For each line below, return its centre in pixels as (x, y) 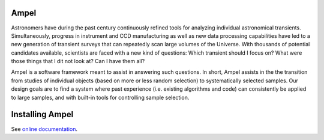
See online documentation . (44, 129)
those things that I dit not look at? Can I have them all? (78, 61)
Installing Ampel (42, 114)
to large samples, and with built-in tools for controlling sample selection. (100, 97)
